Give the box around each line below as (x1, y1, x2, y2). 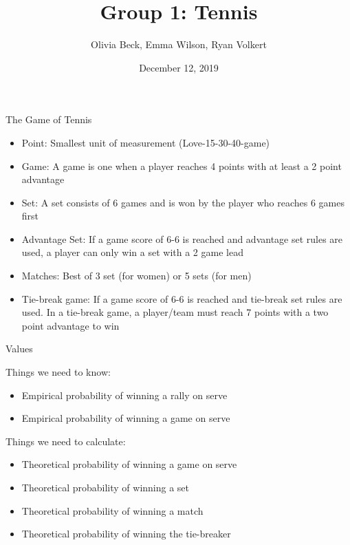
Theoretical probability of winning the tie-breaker (21, 526, 231, 541)
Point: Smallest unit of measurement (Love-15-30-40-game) (21, 135, 270, 149)
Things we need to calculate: (6, 434, 126, 448)
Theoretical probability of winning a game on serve (21, 457, 237, 471)
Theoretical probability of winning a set (21, 480, 190, 494)
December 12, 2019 (139, 60, 219, 74)
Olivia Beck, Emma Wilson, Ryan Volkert (91, 37, 267, 52)
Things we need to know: (6, 365, 111, 379)
